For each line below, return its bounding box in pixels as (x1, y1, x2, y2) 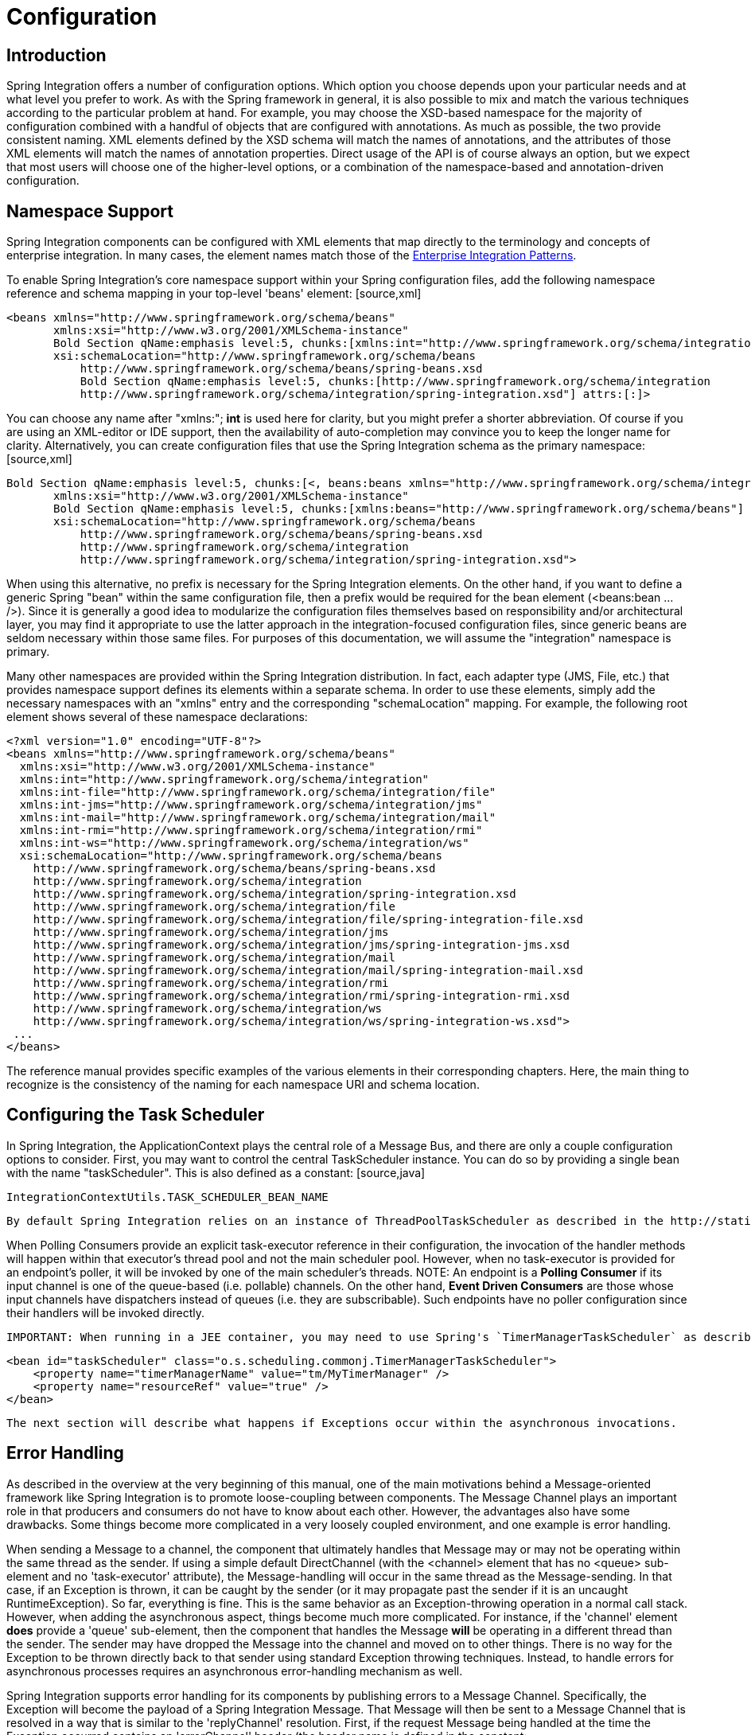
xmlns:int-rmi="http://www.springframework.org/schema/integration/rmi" (19, 824, 483, 837)
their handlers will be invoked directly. (6, 1305, 204, 1320)
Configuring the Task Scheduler (6, 1105, 265, 1125)
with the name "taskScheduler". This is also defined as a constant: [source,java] (6, 1165, 426, 1179)
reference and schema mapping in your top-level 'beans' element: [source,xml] (6, 287, 422, 301)
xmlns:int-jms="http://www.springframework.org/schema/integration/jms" (19, 798, 483, 812)
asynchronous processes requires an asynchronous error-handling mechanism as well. (6, 1663, 463, 1678)
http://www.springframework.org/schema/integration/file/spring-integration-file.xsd (33, 913, 583, 926)
